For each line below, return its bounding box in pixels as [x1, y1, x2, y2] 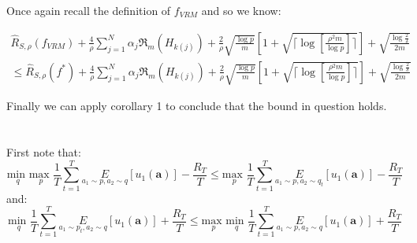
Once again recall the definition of [6, 2, 171, 18]
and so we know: [201, 2, 281, 18]
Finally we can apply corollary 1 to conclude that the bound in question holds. [6, 98, 387, 114]
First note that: [6, 144, 81, 160]
